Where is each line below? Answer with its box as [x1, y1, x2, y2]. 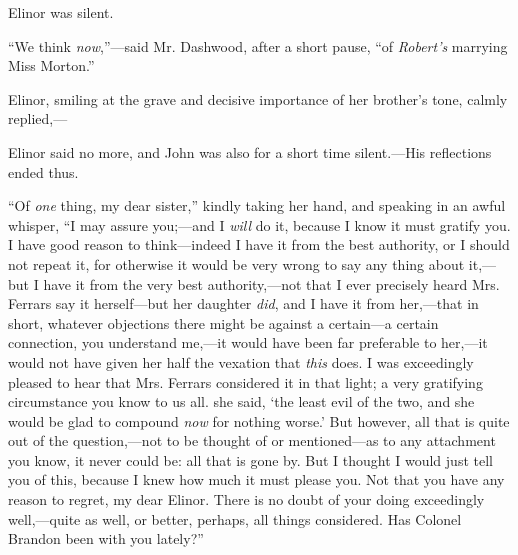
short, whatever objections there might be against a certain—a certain [8, 312, 439, 333]
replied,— [8, 108, 68, 129]
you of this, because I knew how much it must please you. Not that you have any [8, 469, 505, 490]
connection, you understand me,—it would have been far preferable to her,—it [8, 332, 488, 353]
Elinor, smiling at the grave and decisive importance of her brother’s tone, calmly [8, 88, 508, 109]
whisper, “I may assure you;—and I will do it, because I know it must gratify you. [8, 214, 511, 235]
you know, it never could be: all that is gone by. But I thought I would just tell [8, 449, 493, 470]
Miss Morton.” [8, 55, 95, 76]
